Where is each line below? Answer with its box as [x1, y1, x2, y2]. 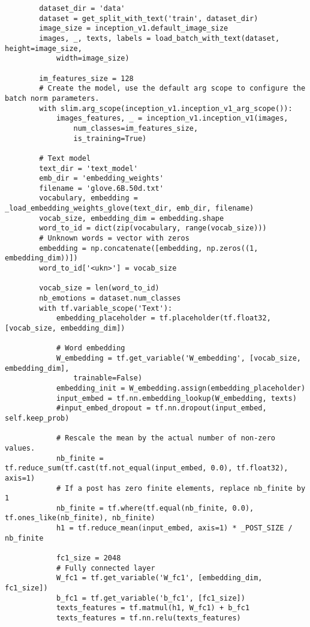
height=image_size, [5, 44, 82, 53]
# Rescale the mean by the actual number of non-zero [56, 434, 276, 443]
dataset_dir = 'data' [39, 4, 125, 13]
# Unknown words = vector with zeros [39, 234, 189, 243]
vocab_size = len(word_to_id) [39, 284, 159, 293]
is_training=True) [73, 134, 147, 143]
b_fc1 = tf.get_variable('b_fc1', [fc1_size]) [56, 593, 245, 602]
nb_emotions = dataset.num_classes [39, 294, 181, 303]
